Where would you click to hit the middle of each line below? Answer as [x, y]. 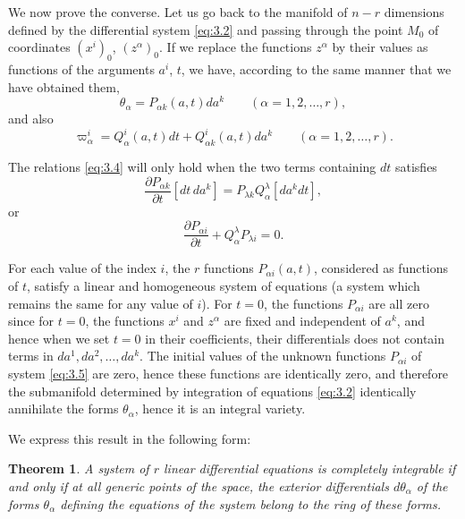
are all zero [399, 303]
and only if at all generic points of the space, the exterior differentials [199, 485]
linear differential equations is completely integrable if [310, 468]
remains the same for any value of [101, 303]
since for [31, 321]
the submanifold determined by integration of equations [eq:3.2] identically [212, 391]
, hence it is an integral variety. [220, 408]
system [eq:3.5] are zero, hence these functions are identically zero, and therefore [228, 374]
